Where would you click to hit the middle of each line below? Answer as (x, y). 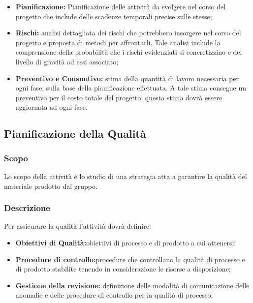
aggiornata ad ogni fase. (51, 107)
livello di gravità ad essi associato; (67, 61)
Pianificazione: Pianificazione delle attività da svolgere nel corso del (121, 6)
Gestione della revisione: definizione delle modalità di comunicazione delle (132, 285)
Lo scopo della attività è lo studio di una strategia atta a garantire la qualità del (126, 176)
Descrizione (27, 208)
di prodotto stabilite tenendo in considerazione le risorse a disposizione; (123, 269)
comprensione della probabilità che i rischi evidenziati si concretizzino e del (129, 52)
